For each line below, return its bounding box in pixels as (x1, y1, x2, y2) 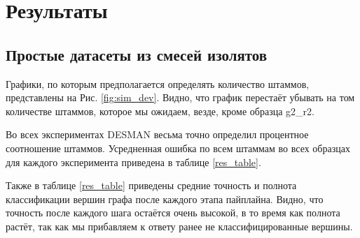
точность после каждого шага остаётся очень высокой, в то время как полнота (6, 205, 340, 220)
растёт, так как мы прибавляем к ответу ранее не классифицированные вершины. (6, 218, 353, 233)
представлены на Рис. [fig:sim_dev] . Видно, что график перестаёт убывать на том (6, 90, 355, 105)
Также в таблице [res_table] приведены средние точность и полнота (6, 178, 297, 193)
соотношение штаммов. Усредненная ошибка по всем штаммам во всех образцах (6, 140, 350, 155)
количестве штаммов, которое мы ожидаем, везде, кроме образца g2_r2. (6, 103, 314, 118)
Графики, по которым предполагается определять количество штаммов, (6, 76, 310, 91)
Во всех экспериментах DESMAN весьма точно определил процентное (6, 127, 309, 142)
